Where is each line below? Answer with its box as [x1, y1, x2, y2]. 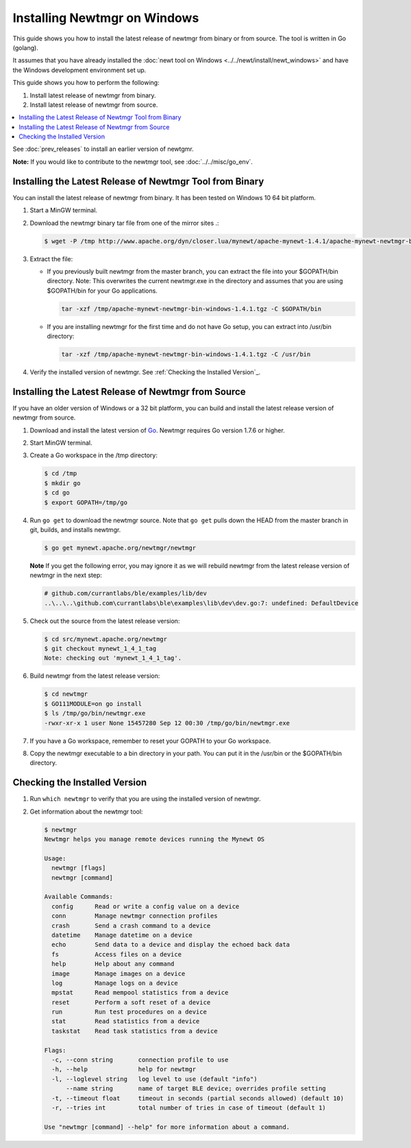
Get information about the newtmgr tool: [29, 807, 143, 816]
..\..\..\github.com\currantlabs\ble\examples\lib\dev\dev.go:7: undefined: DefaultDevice [44, 599, 359, 607]
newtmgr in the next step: [29, 571, 102, 579]
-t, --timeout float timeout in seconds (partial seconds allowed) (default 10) [51, 1094, 345, 1102]
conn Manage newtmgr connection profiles [51, 912, 219, 920]
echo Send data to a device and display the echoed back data [51, 941, 290, 949]
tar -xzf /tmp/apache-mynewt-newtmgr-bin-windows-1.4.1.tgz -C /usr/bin [61, 350, 311, 358]
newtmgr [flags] [51, 864, 106, 872]
